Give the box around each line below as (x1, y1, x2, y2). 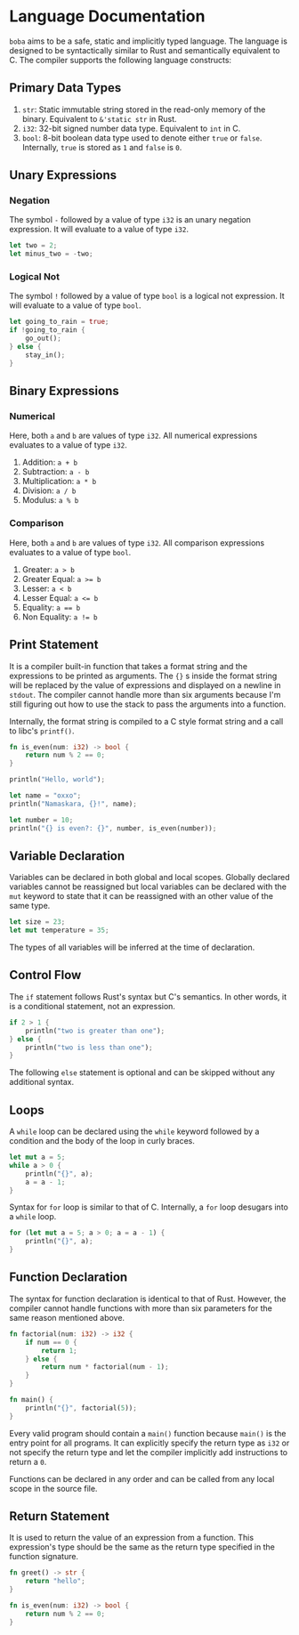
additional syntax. (9, 1077, 74, 1088)
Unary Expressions (9, 167, 117, 183)
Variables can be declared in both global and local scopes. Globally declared (9, 872, 290, 883)
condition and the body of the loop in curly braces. (9, 1136, 196, 1146)
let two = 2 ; (9, 241, 58, 250)
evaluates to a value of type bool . (9, 546, 132, 557)
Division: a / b (21, 485, 77, 496)
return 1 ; (41, 1346, 77, 1355)
